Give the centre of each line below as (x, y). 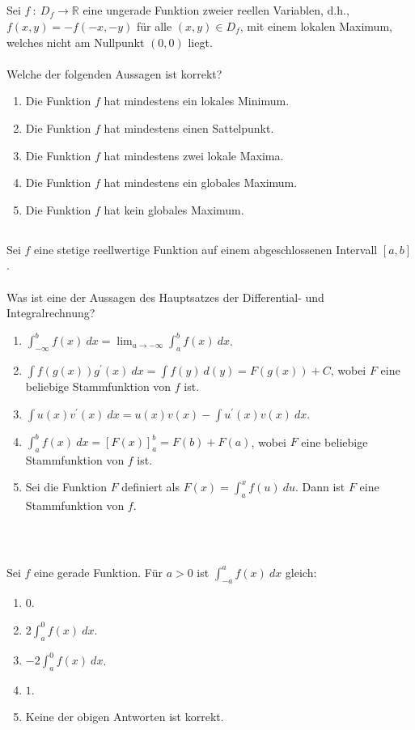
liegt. (200, 42)
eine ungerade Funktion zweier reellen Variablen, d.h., (216, 10)
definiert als (150, 487)
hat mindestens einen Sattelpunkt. (189, 127)
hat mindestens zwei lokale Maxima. (194, 155)
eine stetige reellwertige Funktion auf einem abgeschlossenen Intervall (206, 249)
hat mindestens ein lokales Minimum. (197, 101)
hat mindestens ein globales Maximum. (201, 182)
